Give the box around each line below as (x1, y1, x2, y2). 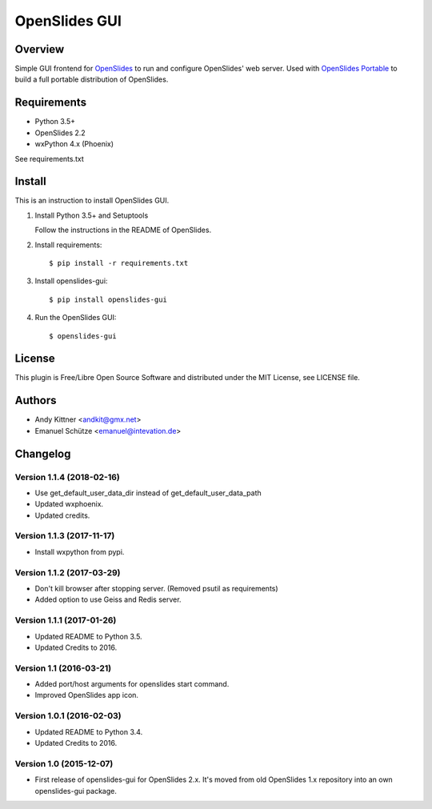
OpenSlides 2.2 (34, 128, 86, 138)
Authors (14, 394, 57, 407)
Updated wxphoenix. (34, 499, 104, 509)
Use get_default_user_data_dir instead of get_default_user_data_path (34, 488, 262, 498)
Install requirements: (34, 240, 102, 250)
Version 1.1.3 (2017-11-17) (14, 531, 115, 542)
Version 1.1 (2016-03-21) (14, 663, 112, 674)
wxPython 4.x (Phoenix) (34, 139, 114, 149)
